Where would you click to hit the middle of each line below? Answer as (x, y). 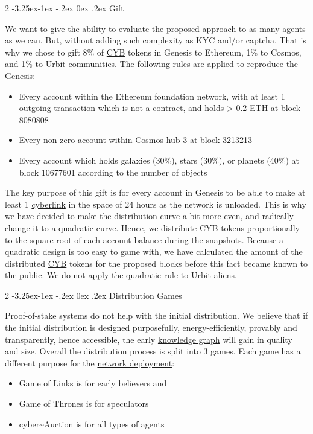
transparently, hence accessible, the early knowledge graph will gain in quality (149, 339)
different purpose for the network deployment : (90, 362)
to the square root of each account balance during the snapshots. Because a (144, 239)
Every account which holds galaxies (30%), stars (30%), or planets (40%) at (159, 160)
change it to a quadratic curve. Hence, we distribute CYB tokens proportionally (153, 227)
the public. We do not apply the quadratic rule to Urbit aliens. (121, 275)
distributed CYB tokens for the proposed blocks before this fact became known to (156, 263)
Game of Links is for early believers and (93, 383)
